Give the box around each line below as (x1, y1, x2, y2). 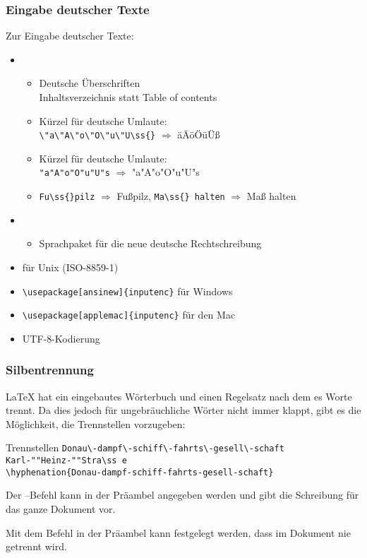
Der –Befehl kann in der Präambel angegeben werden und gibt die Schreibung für (6, 487, 359, 502)
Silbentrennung (6, 361, 94, 379)
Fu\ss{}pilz (39, 192, 95, 203)
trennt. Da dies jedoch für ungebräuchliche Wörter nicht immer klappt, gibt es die (6, 403, 361, 417)
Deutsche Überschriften (39, 76, 140, 90)
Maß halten (246, 189, 296, 203)
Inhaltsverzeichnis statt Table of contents (39, 90, 217, 104)
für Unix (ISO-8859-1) (22, 259, 119, 274)
